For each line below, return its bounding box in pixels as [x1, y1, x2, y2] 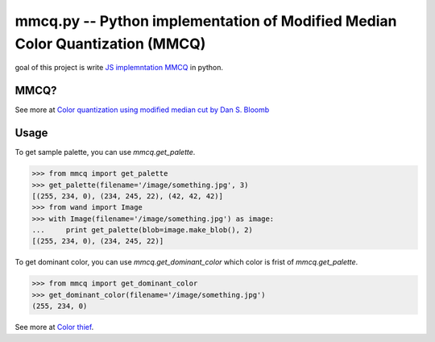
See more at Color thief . [14, 323, 94, 332]
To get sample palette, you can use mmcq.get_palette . [14, 148, 196, 157]
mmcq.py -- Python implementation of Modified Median [14, 12, 398, 30]
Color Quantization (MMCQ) [14, 35, 206, 52]
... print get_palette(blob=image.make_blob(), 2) [31, 226, 253, 235]
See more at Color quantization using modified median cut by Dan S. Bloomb [14, 105, 270, 115]
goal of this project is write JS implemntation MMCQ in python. [14, 63, 224, 73]
